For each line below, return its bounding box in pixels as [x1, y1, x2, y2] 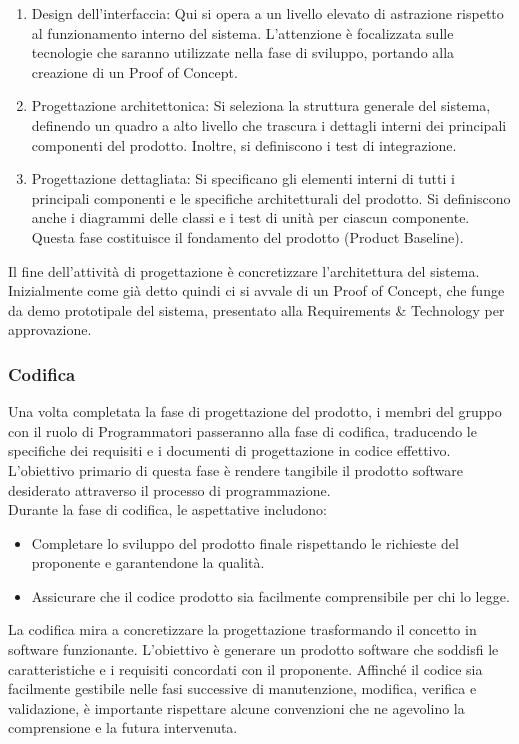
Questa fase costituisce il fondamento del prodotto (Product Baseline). [31, 226, 464, 247]
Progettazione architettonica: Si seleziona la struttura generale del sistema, [31, 95, 491, 116]
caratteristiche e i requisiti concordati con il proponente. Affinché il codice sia [8, 658, 483, 679]
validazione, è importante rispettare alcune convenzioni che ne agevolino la [8, 697, 465, 718]
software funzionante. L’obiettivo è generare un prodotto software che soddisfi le [8, 639, 499, 660]
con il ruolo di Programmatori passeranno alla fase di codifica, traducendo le [8, 420, 477, 441]
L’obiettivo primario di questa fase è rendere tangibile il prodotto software [8, 459, 463, 480]
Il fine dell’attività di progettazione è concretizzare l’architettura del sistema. [8, 260, 480, 281]
